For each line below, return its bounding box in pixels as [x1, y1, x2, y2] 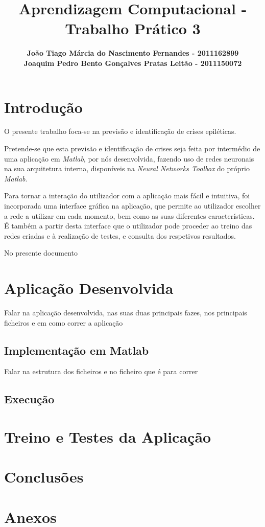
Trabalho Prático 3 [65, 18, 201, 39]
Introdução [4, 96, 83, 117]
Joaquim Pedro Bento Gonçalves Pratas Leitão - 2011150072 [23, 57, 242, 68]
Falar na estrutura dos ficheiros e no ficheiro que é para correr [4, 366, 198, 377]
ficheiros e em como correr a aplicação [4, 317, 123, 328]
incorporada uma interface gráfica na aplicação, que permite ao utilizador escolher [4, 200, 261, 211]
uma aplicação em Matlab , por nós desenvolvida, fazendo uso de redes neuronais [4, 153, 254, 164]
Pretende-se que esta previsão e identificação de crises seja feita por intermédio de [4, 143, 260, 154]
